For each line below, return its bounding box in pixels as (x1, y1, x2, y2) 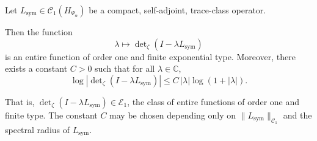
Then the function (5, 26, 73, 38)
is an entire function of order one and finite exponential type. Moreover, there (5, 50, 296, 63)
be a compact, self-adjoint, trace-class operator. (89, 4, 266, 16)
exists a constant (5, 62, 68, 75)
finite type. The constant (5, 108, 98, 121)
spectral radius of (5, 123, 70, 136)
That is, (5, 95, 35, 108)
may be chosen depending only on (109, 108, 236, 121)
